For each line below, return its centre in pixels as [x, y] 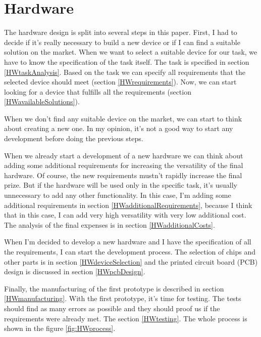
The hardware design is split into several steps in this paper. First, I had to [121, 32]
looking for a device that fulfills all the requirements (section [98, 91]
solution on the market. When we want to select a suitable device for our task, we [131, 52]
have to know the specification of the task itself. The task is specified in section [127, 61]
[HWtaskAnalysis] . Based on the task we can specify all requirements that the [125, 72]
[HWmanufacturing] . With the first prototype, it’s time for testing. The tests [123, 298]
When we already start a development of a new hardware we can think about [124, 155]
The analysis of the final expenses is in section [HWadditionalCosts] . [110, 224]
